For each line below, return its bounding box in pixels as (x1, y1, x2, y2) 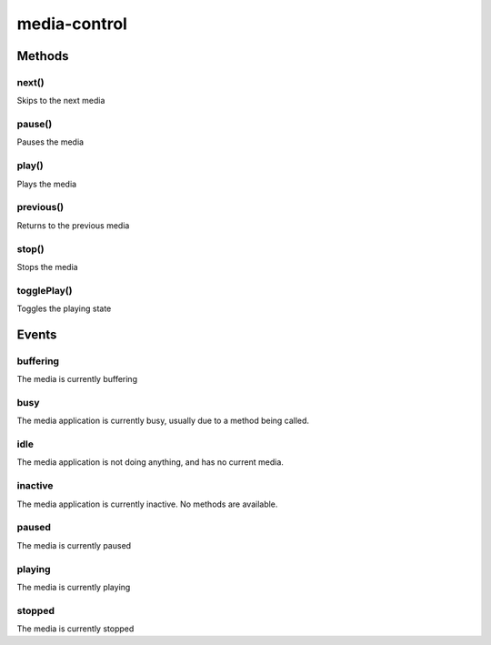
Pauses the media (16, 136, 85, 147)
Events (16, 327, 57, 342)
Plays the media (16, 178, 77, 189)
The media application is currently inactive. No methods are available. (16, 499, 278, 509)
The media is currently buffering (16, 374, 138, 385)
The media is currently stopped (16, 623, 135, 634)
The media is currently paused (16, 539, 132, 550)
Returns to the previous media (16, 219, 130, 231)
